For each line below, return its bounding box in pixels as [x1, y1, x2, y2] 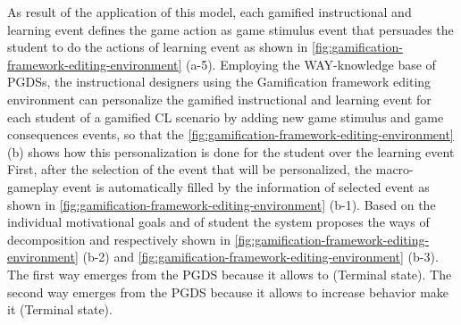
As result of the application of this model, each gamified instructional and [7, 3, 412, 21]
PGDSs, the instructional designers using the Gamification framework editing [7, 72, 432, 91]
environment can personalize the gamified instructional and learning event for [7, 89, 432, 108]
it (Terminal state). [7, 300, 113, 319]
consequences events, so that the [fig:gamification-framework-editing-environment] [7, 125, 454, 144]
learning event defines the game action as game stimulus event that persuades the [7, 20, 454, 38]
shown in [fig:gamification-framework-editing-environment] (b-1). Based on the [7, 195, 436, 213]
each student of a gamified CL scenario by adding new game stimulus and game [7, 107, 444, 126]
